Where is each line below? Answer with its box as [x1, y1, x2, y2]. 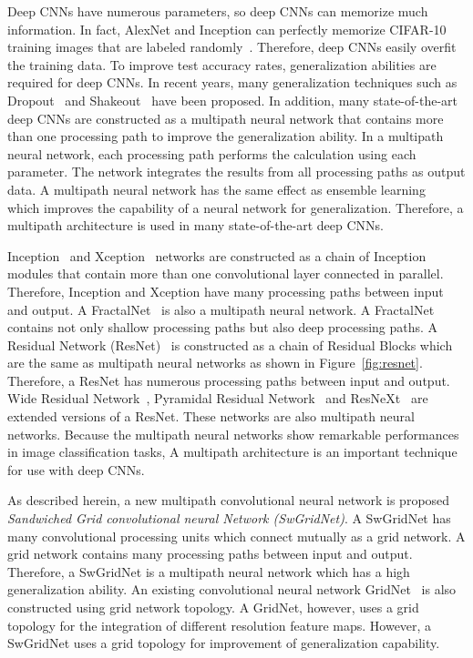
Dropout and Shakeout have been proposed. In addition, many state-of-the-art [7, 90, 458, 109]
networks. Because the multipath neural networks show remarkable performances [7, 424, 459, 443]
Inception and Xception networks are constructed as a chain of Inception [7, 246, 427, 265]
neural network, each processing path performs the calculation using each [7, 144, 416, 163]
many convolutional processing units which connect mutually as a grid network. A [7, 526, 466, 545]
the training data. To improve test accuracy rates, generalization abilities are [7, 55, 437, 74]
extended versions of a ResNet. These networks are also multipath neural [7, 407, 415, 426]
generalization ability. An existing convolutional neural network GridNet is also [7, 580, 457, 599]
